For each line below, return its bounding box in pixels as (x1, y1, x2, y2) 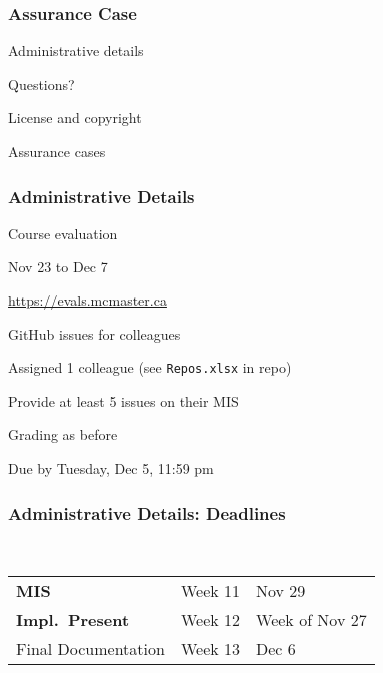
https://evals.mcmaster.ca (8, 290, 167, 310)
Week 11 (180, 579, 241, 603)
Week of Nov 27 (256, 608, 367, 632)
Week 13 (180, 637, 241, 661)
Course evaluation (8, 222, 118, 243)
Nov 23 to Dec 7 (8, 256, 108, 277)
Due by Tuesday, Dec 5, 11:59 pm (8, 458, 214, 479)
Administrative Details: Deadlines (8, 500, 286, 525)
